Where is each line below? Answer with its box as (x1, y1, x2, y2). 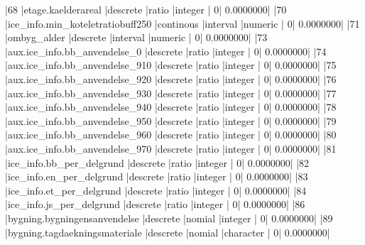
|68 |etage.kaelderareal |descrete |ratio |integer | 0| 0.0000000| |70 (5, 2, 287, 16)
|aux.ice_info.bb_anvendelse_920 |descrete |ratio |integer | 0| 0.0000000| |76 (5, 71, 337, 86)
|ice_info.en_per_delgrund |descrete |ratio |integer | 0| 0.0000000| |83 (5, 169, 308, 184)
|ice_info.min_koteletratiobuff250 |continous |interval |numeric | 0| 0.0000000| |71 (5, 16, 360, 31)
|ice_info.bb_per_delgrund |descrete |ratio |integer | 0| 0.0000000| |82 (5, 155, 310, 170)
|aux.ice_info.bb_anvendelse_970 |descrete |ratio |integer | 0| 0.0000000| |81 (5, 141, 337, 156)
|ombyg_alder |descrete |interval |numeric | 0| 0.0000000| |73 (5, 30, 268, 45)
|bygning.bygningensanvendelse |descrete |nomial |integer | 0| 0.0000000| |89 (5, 210, 333, 225)
